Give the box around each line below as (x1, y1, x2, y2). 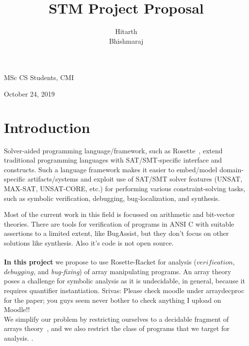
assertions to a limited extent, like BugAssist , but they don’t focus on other (4, 228, 229, 238)
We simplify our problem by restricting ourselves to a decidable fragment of (4, 313, 229, 324)
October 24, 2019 (4, 88, 55, 99)
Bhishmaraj (109, 35, 144, 46)
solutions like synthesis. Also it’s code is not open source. (4, 237, 174, 247)
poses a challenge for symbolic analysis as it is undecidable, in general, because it (4, 276, 245, 286)
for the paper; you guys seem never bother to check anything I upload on (4, 295, 221, 305)
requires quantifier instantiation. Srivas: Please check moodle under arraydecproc (4, 285, 245, 295)
